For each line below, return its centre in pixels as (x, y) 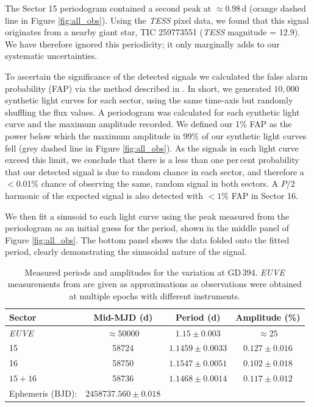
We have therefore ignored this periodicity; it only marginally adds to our (142, 43)
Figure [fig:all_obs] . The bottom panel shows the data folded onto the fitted (147, 239)
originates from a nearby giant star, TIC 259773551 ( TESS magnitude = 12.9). (152, 32)
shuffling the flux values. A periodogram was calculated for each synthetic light (152, 112)
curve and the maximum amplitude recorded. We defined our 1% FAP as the (148, 124)
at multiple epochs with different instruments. (155, 296)
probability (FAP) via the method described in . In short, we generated (138, 88)
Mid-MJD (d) (123, 317)
